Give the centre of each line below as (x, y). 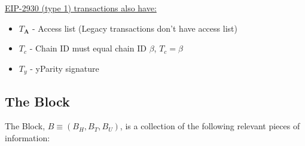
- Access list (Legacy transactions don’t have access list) (135, 28)
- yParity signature (65, 68)
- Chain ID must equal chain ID (88, 48)
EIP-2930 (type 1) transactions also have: (81, 8)
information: (28, 138)
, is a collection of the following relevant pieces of (210, 126)
